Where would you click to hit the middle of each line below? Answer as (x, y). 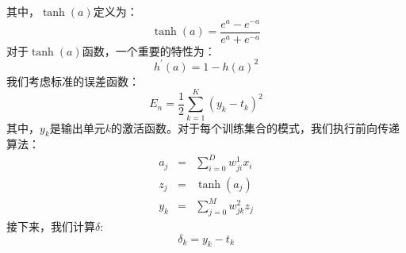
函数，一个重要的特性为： (149, 50)
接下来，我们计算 (51, 226)
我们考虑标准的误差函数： (73, 80)
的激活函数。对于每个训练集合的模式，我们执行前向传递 (256, 127)
